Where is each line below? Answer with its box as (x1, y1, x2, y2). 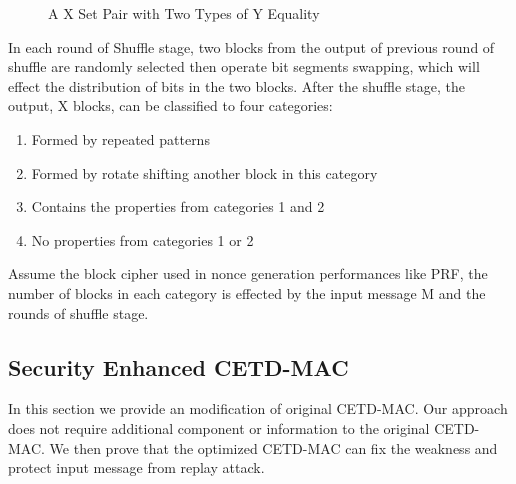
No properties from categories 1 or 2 (31, 229, 254, 250)
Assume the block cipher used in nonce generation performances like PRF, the (8, 263, 488, 284)
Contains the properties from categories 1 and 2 (31, 196, 325, 217)
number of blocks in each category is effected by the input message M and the (8, 282, 486, 303)
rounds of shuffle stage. (8, 302, 149, 323)
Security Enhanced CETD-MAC (8, 351, 349, 382)
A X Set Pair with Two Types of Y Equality (48, 3, 320, 23)
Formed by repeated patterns (31, 128, 210, 149)
